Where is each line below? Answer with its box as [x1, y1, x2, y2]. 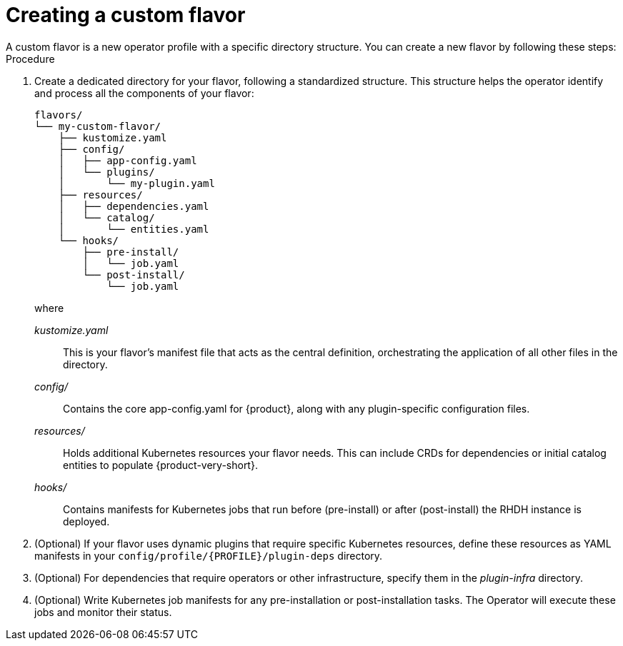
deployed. [63, 515, 110, 528]
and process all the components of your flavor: [34, 86, 254, 99]
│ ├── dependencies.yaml [58, 200, 209, 212]
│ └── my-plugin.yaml [58, 177, 215, 189]
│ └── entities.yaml [58, 223, 209, 235]
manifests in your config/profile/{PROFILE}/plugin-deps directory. [34, 549, 383, 562]
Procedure [6, 52, 55, 65]
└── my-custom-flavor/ [34, 120, 161, 132]
